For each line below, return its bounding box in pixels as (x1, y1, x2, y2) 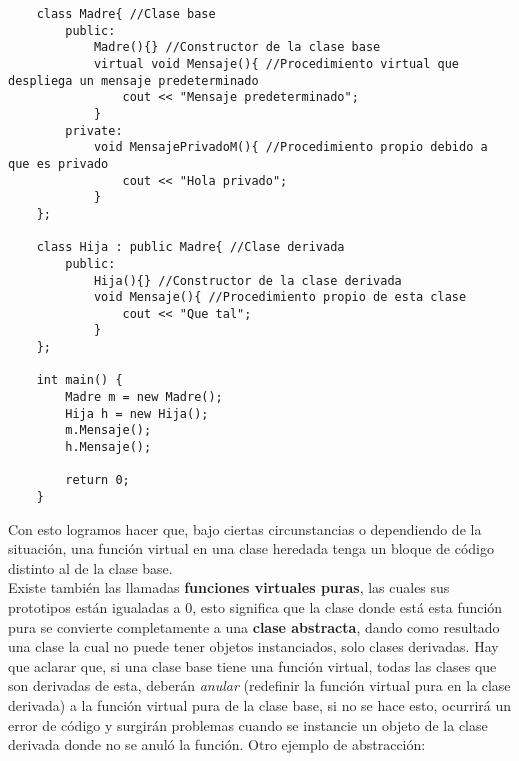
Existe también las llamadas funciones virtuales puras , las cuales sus (8, 577, 450, 598)
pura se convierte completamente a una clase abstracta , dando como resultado (8, 616, 500, 637)
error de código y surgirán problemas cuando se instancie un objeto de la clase (8, 714, 488, 735)
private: (65, 123, 123, 138)
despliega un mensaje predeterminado (8, 73, 259, 88)
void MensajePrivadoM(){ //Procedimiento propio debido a (93, 140, 488, 155)
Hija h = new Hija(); (65, 406, 209, 421)
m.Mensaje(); (65, 423, 152, 438)
